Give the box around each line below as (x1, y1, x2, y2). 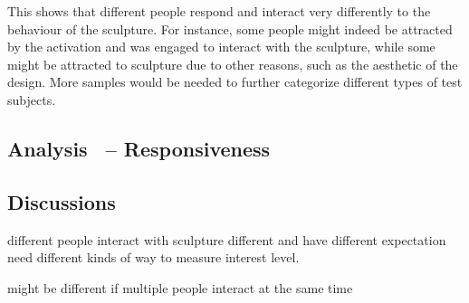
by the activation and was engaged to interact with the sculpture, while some (7, 37, 435, 56)
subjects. (7, 90, 56, 109)
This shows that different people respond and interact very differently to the (7, 2, 431, 20)
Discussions (7, 187, 116, 215)
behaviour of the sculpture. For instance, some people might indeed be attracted (7, 19, 453, 38)
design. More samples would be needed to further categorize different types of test (7, 72, 463, 91)
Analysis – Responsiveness (7, 134, 271, 162)
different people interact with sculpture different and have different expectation (7, 230, 446, 249)
